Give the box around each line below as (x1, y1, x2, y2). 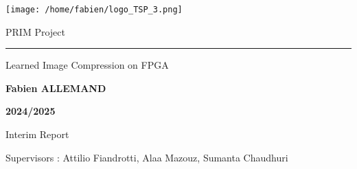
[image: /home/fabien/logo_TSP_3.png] (5, 5, 183, 14)
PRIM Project (5, 24, 65, 38)
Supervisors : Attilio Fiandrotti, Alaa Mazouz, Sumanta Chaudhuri (5, 150, 288, 164)
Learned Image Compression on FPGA (5, 58, 169, 72)
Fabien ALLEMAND (5, 80, 106, 95)
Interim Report (5, 127, 69, 142)
